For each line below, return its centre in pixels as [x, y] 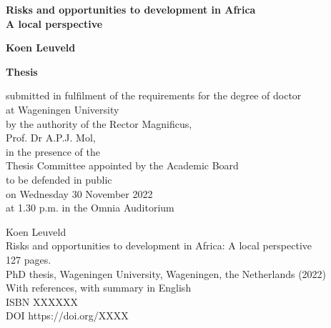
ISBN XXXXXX [42, 301]
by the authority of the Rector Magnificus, [99, 123]
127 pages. [29, 259]
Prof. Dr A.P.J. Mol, [51, 138]
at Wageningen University [63, 109]
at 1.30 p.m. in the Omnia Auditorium [90, 208]
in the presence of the [53, 151]
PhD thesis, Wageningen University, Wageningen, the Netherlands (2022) [166, 273]
